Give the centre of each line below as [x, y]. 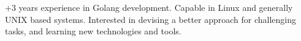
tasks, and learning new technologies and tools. [93, 31]
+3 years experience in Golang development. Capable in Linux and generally [149, 7]
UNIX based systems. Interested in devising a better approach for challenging [151, 19]
